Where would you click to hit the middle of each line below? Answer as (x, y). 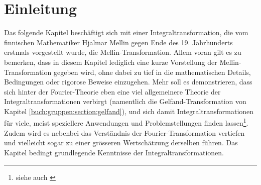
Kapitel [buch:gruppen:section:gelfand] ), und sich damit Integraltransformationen (129, 111)
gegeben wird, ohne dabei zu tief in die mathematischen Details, (152, 72)
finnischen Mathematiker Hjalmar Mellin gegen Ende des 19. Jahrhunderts (118, 42)
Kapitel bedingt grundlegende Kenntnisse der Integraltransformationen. (114, 152)
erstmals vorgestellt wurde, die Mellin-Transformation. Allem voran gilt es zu (123, 52)
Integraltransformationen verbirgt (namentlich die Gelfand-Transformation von (125, 101)
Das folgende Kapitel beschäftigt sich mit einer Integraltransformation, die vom (126, 32)
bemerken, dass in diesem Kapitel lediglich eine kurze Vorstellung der (111, 62)
